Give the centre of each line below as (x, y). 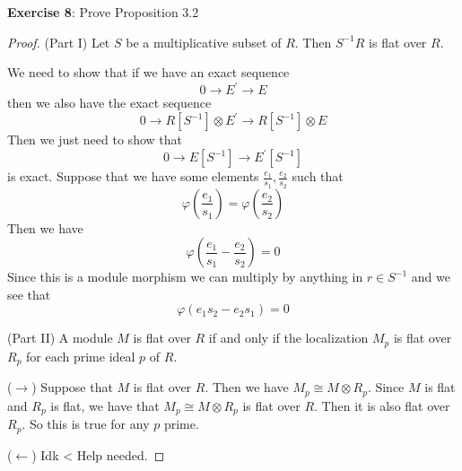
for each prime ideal (81, 356)
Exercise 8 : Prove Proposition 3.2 (103, 12)
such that (318, 176)
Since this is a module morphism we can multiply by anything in (185, 277)
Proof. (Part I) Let (59, 42)
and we (431, 277)
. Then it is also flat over (382, 405)
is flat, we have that (105, 405)
